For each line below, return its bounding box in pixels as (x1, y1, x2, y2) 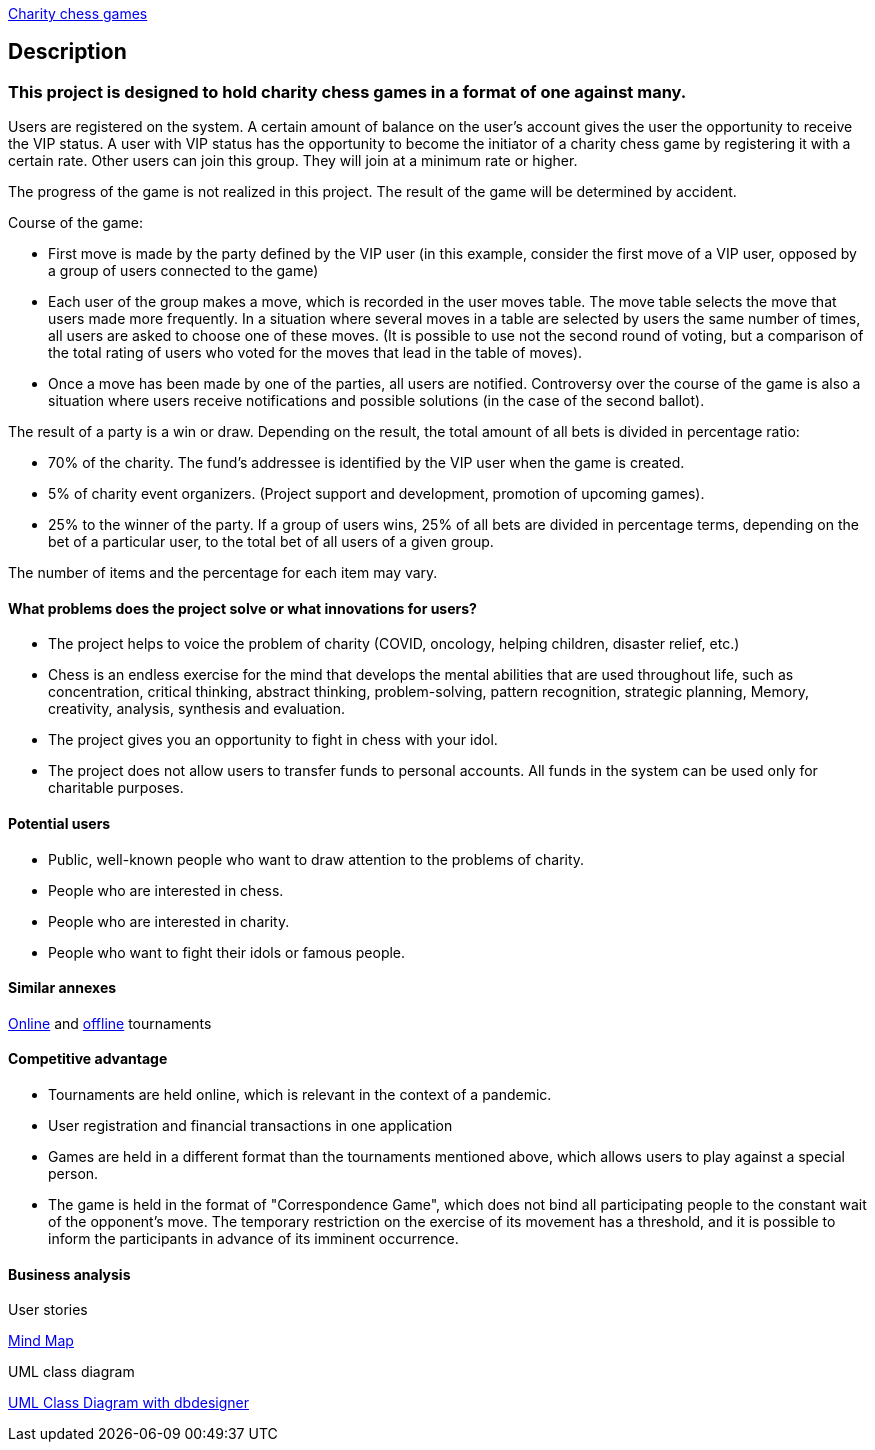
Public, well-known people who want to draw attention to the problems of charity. (48, 850, 585, 868)
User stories (8, 1301, 88, 1319)
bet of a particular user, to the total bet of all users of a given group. (48, 533, 494, 551)
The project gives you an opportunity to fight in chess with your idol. (48, 731, 498, 749)
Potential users (8, 815, 111, 833)
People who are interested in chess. (48, 881, 284, 899)
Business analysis (8, 1265, 131, 1283)
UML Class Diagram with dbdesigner (8, 1394, 249, 1412)
